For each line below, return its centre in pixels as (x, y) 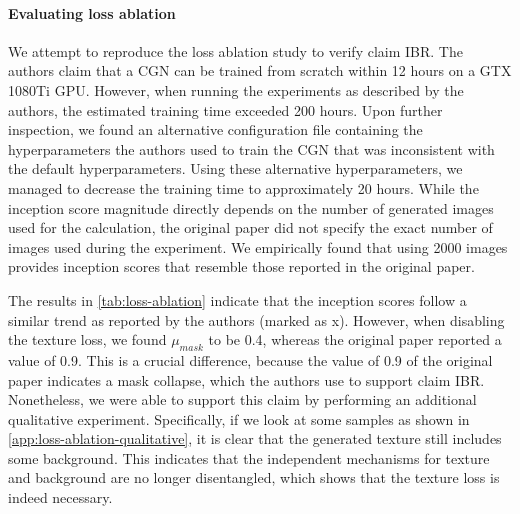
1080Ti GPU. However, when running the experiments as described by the (236, 89)
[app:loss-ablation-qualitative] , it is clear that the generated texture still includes (255, 438)
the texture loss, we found (87, 339)
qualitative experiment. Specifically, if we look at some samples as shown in (239, 418)
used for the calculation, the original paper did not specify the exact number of (250, 227)
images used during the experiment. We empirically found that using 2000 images (258, 246)
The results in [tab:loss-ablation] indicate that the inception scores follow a (237, 299)
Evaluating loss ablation (92, 12)
